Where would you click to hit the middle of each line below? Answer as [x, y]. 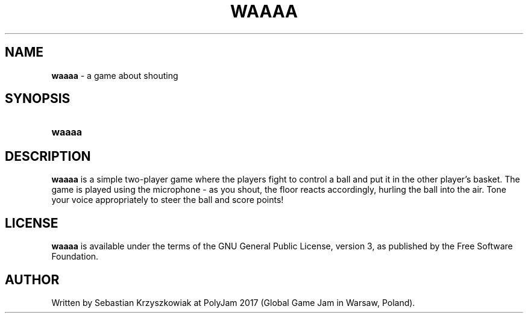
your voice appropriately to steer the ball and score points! [168, 200]
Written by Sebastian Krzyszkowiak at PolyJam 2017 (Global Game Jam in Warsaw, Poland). [233, 302]
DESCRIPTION [48, 156]
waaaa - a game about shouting [115, 75]
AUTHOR [32, 279]
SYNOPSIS [38, 99]
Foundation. [75, 257]
